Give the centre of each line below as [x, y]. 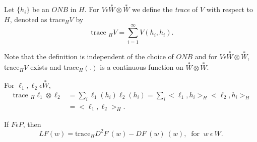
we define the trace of [165, 9]
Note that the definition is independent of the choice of [89, 56]
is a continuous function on [142, 67]
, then [32, 124]
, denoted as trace [37, 19]
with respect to [230, 9]
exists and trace [55, 67]
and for [206, 56]
